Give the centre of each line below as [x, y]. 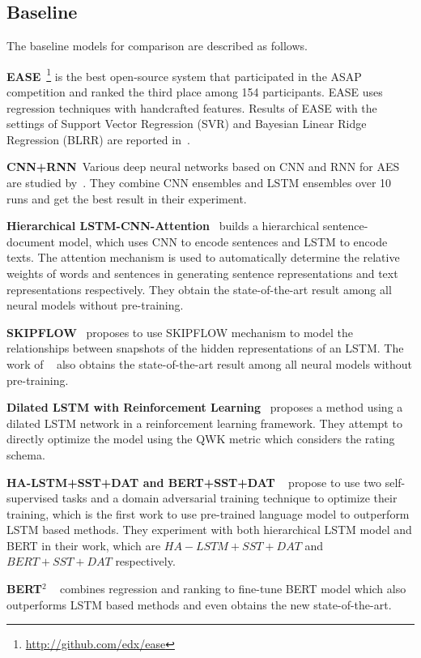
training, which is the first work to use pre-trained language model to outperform [208, 513]
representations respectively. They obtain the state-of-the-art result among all [199, 289]
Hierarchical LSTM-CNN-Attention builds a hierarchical [163, 226]
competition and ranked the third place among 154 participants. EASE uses [195, 92]
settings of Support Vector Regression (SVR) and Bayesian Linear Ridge [187, 124]
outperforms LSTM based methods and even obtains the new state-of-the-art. [199, 604]
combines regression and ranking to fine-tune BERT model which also [233, 589]
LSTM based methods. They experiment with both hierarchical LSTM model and [209, 530]
